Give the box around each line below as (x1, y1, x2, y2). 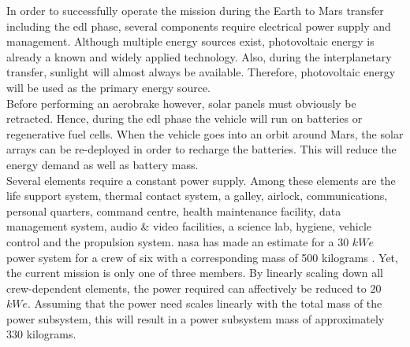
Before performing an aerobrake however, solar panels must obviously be (6, 94, 356, 111)
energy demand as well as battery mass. (6, 156, 199, 172)
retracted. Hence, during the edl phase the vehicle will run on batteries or (6, 110, 363, 127)
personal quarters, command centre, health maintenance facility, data (6, 202, 341, 219)
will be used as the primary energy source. (6, 79, 211, 95)
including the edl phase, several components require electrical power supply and (6, 17, 391, 34)
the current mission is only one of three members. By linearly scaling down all (6, 264, 383, 281)
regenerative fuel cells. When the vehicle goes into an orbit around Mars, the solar (6, 125, 404, 142)
